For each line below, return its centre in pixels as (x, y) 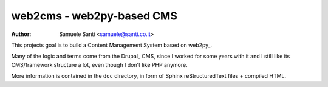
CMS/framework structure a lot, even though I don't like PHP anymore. (99, 64)
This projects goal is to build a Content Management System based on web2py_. (112, 45)
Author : (21, 34)
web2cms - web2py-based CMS (94, 16)
